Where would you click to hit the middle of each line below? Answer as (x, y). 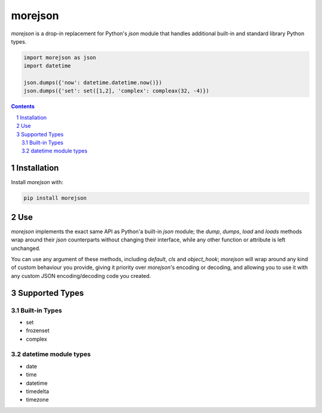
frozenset (38, 331)
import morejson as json (60, 57)
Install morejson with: (37, 182)
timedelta (38, 391)
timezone (37, 400)
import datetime (47, 66)
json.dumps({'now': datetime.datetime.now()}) (93, 83)
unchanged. (26, 248)
